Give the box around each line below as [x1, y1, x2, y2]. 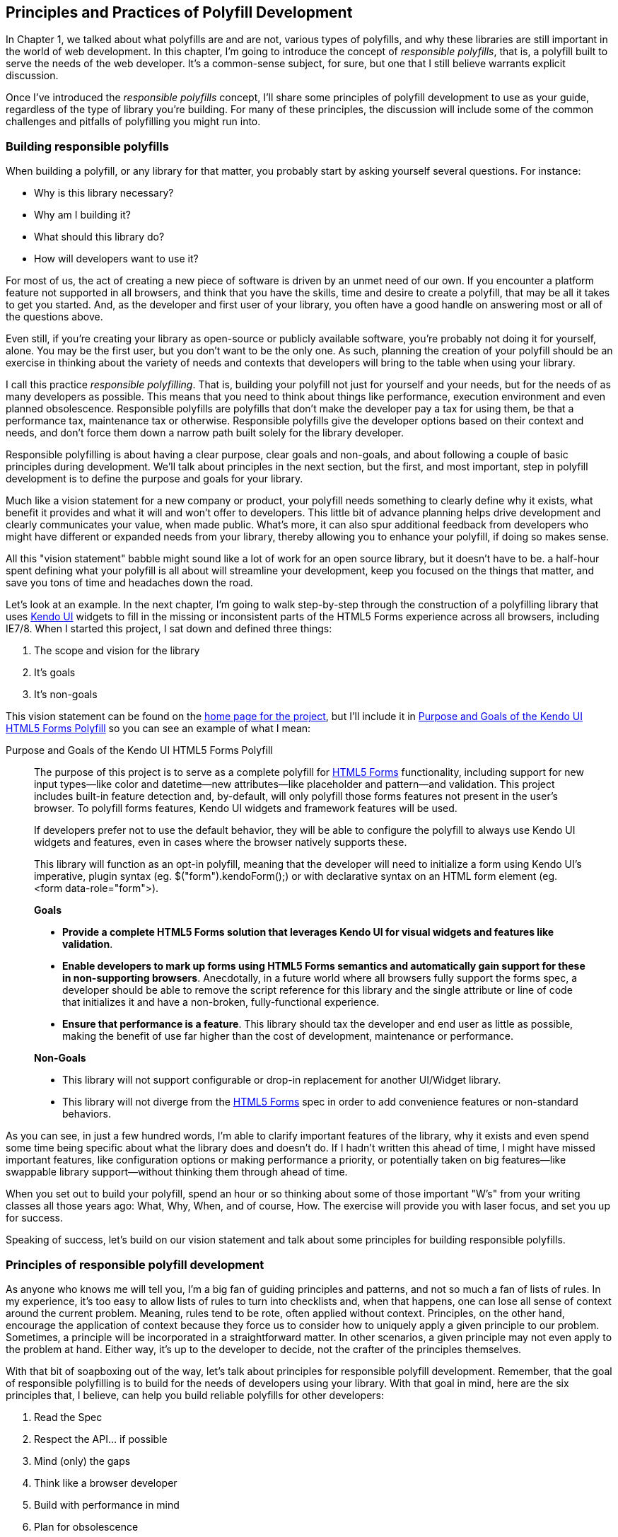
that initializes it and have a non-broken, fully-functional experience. [62, 996, 380, 1009]
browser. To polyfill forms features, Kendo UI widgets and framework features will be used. [34, 802, 457, 815]
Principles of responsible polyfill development [6, 1257, 264, 1272]
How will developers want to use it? [34, 253, 199, 265]
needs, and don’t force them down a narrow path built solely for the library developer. [6, 427, 404, 439]
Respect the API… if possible [34, 1432, 168, 1445]
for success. [6, 1212, 64, 1224]
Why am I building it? [34, 209, 131, 221]
